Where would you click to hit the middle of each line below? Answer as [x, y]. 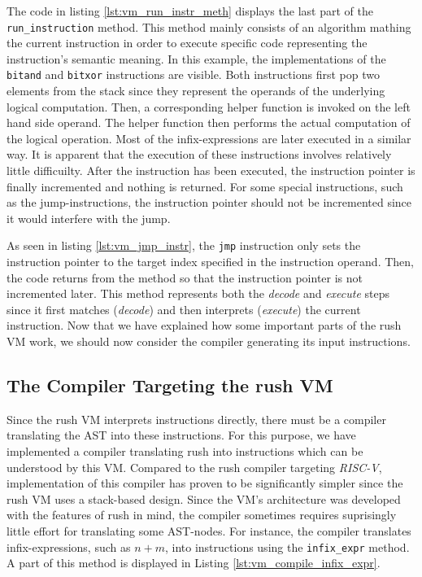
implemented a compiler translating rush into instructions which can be [185, 451]
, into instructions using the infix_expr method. [287, 546]
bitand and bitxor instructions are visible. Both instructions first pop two [193, 74]
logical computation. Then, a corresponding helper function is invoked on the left [209, 106]
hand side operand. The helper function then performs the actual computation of [209, 122]
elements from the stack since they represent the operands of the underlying [196, 91]
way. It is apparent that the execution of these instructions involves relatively [199, 154]
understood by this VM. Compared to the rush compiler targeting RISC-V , [194, 467]
